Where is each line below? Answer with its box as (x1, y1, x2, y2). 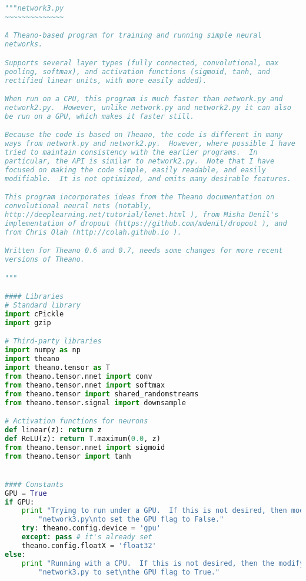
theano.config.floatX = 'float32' (21, 541, 157, 550)
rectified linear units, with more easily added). (5, 76, 207, 85)
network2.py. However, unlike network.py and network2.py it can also (5, 103, 291, 112)
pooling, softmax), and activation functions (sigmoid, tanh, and (5, 67, 271, 76)
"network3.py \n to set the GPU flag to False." (38, 515, 224, 524)
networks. (5, 40, 43, 49)
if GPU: (5, 497, 35, 506)
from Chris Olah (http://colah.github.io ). (5, 228, 182, 236)
